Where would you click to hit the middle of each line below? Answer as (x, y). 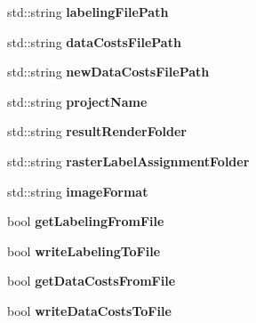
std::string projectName (77, 101)
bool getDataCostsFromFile (92, 281)
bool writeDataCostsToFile (89, 310)
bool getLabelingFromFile (86, 221)
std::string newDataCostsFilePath (108, 72)
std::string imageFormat (78, 191)
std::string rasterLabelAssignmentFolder (128, 161)
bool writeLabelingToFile (84, 250)
